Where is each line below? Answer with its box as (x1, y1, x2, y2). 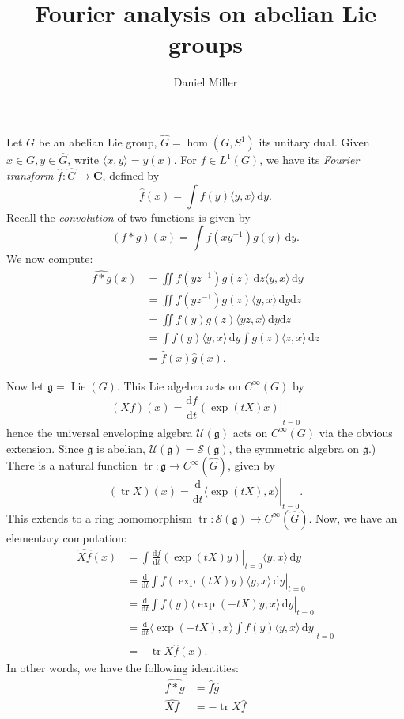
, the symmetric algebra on (228, 439, 360, 456)
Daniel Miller (173, 74, 238, 90)
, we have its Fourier (259, 151, 360, 168)
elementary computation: (6, 529, 127, 546)
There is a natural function (6, 457, 138, 474)
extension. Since (6, 439, 84, 456)
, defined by (102, 167, 160, 184)
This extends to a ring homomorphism (6, 509, 192, 526)
